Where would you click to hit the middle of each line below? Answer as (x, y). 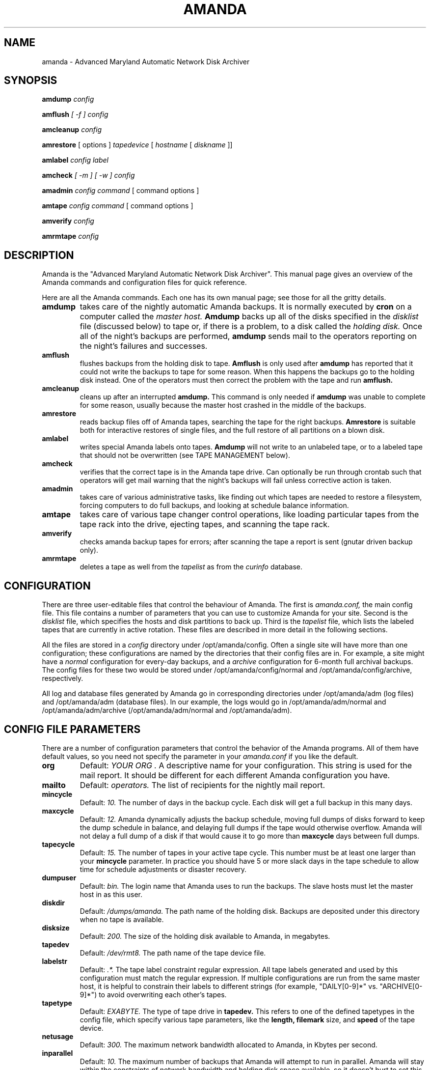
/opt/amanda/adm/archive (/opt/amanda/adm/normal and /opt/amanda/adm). (167, 710)
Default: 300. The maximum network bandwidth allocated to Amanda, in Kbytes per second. (228, 1044)
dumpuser (59, 877)
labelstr (54, 961)
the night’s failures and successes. (144, 346)
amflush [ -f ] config (75, 114)
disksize (56, 928)
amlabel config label (75, 160)
